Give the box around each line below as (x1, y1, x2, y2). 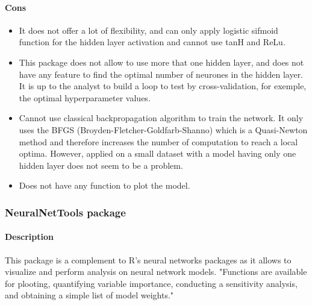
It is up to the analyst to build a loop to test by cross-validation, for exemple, (19, 80, 307, 92)
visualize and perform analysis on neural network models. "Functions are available (5, 265, 307, 278)
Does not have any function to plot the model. (19, 179, 190, 192)
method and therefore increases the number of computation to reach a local (19, 135, 298, 148)
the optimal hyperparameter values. (19, 91, 151, 104)
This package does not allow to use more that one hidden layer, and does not (19, 55, 304, 68)
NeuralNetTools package (5, 204, 126, 219)
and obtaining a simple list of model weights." (5, 289, 174, 301)
